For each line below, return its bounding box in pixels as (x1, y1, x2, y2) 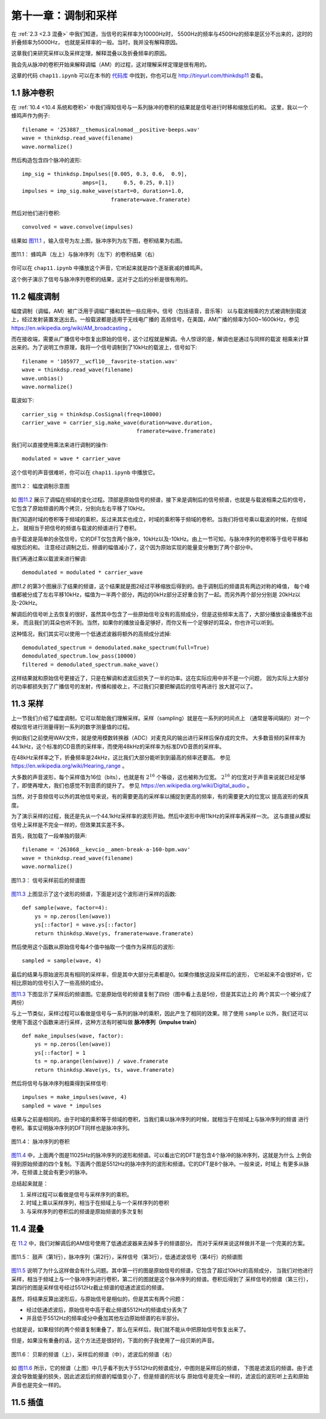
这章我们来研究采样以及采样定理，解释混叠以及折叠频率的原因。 (11, 50, 170, 57)
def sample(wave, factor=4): (22, 904, 108, 912)
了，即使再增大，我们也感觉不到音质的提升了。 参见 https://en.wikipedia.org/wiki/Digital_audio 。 (11, 782, 253, 789)
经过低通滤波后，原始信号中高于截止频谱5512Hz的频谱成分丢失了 (26, 1306, 188, 1313)
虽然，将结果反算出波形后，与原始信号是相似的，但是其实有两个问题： (11, 1295, 186, 1302)
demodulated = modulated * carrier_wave (22, 569, 143, 576)
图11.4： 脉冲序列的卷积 (11, 1138, 70, 1145)
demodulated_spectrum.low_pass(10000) (22, 653, 137, 659)
